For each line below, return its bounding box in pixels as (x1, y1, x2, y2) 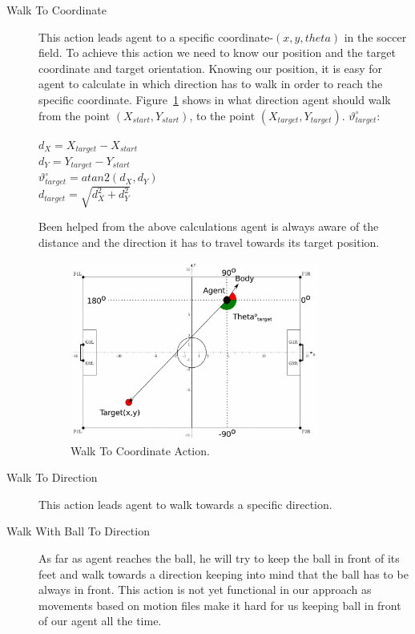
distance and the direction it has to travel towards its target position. (38, 234, 380, 251)
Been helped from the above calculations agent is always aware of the (38, 218, 379, 235)
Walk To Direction (6, 469, 98, 486)
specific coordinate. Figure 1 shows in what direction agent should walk (38, 91, 391, 107)
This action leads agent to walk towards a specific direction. (38, 495, 332, 512)
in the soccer (344, 28, 407, 45)
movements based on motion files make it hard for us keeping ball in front (38, 596, 401, 613)
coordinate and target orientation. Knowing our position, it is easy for (38, 59, 383, 76)
